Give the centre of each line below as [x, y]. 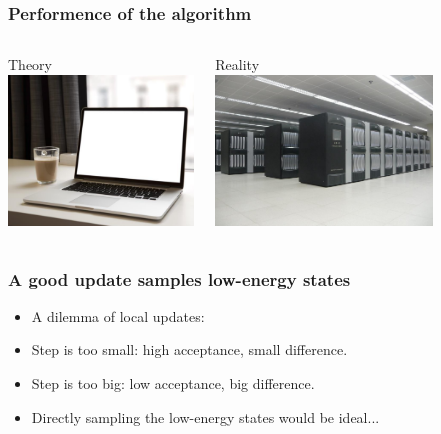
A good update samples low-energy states [179, 278]
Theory [30, 64]
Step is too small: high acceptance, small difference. [189, 349]
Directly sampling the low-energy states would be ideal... [205, 416]
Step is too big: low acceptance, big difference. [173, 382]
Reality [237, 64]
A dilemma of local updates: [118, 315]
